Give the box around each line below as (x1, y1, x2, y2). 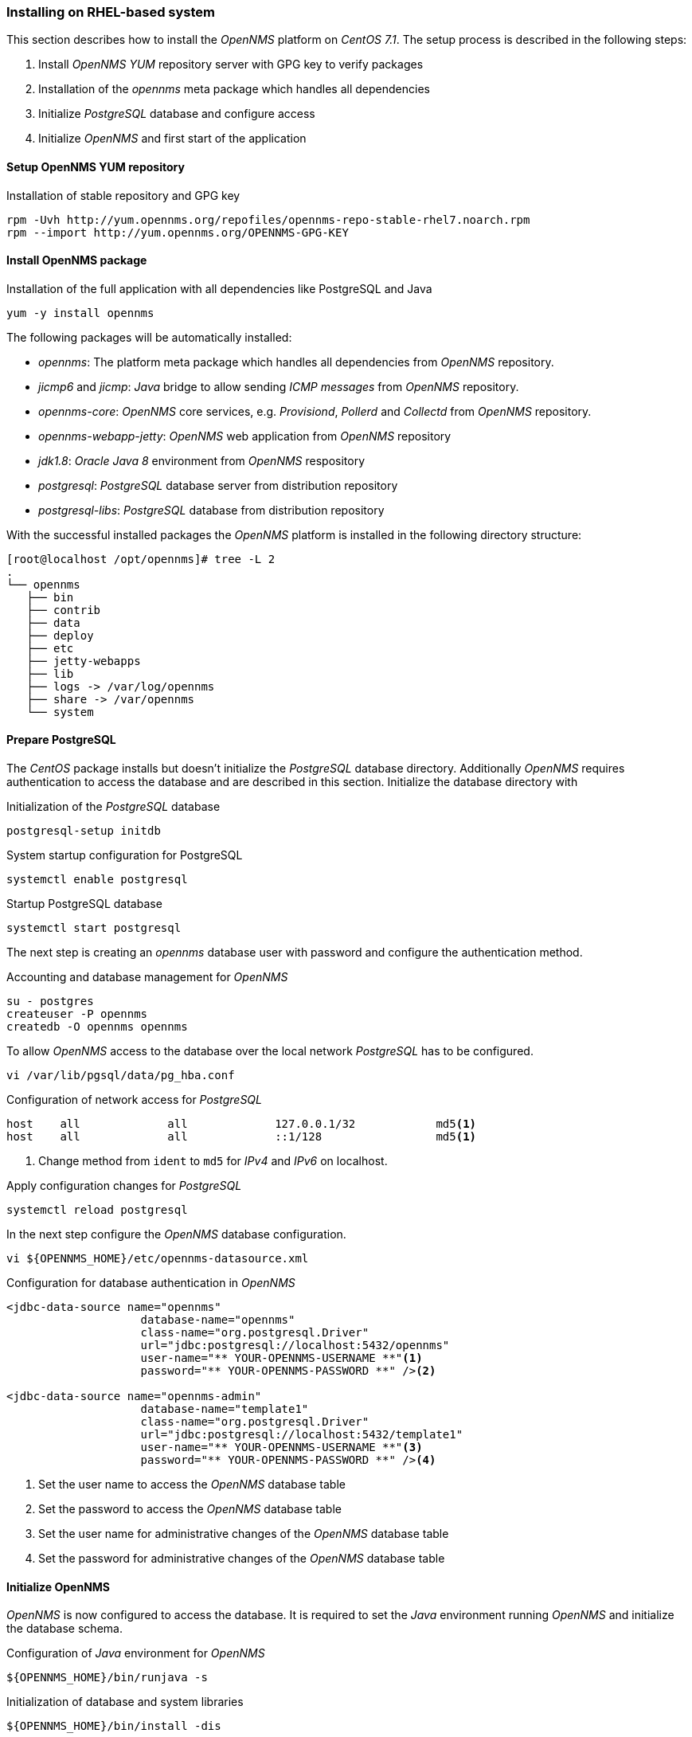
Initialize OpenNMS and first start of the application (38, 131, 307, 146)
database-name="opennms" (140, 1313, 295, 1327)
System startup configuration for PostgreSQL (6, 848, 243, 863)
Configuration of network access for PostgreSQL (6, 1093, 262, 1107)
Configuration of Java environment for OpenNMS (6, 1646, 265, 1661)
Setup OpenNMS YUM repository (6, 159, 185, 174)
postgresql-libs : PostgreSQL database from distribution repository (38, 503, 385, 517)
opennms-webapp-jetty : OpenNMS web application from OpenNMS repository (38, 428, 452, 443)
